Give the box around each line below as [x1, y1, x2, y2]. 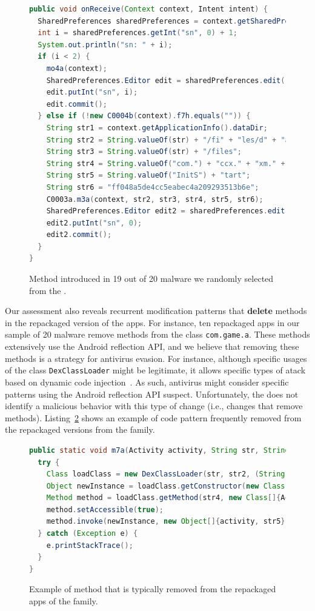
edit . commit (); [46, 99, 107, 109]
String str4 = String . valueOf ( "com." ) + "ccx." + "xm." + [46, 159, 285, 168]
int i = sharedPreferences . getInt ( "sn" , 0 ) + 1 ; [38, 28, 237, 38]
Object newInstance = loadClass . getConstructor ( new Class [46, 481, 285, 490]
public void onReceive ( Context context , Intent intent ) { [29, 5, 268, 13]
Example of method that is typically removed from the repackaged [29, 583, 276, 595]
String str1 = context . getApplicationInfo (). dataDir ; [46, 123, 268, 132]
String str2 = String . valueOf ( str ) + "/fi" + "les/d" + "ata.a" [46, 135, 311, 144]
